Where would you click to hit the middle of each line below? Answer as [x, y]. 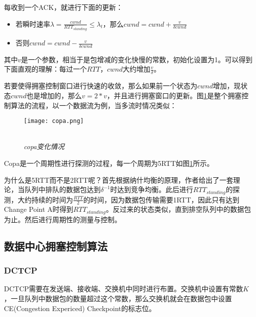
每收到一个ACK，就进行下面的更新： [64, 7]
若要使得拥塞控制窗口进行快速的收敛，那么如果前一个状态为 [101, 86]
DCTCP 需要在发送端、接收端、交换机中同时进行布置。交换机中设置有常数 [124, 289]
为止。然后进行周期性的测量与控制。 [63, 219]
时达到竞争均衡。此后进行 [152, 189]
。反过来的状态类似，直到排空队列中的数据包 [178, 209]
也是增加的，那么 [54, 95]
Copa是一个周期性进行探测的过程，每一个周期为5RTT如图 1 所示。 [109, 163]
